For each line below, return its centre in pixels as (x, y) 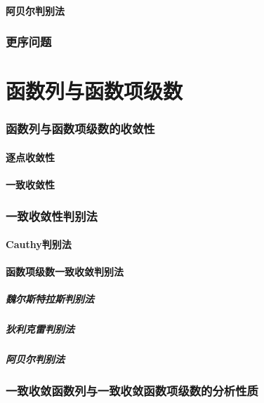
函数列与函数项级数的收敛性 (80, 129)
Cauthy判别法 (39, 244)
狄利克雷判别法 (40, 329)
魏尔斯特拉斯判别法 (50, 299)
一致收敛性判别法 (52, 216)
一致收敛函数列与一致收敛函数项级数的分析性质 (132, 391)
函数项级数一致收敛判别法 (65, 272)
